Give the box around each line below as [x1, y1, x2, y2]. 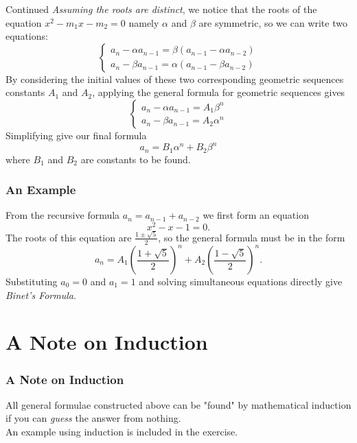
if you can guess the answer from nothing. [5, 411, 181, 425]
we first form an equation [203, 208, 309, 222]
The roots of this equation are [5, 230, 132, 244]
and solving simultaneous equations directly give [139, 274, 343, 289]
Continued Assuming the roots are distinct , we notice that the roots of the [5, 2, 317, 16]
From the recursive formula [5, 208, 120, 222]
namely [128, 15, 159, 29]
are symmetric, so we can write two [198, 15, 347, 29]
